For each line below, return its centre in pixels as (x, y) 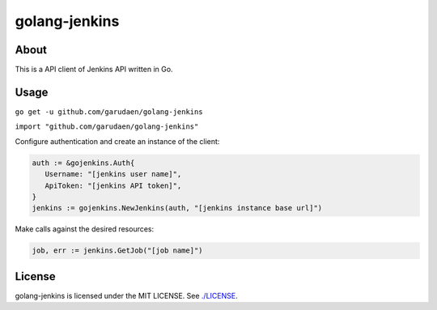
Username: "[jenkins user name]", (113, 174)
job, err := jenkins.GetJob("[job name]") (117, 251)
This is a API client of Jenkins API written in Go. (94, 70)
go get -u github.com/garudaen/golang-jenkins (109, 112)
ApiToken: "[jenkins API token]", (113, 185)
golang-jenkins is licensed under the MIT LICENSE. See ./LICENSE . (126, 295)
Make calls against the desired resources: (85, 229)
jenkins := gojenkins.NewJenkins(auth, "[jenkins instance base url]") (177, 208)
